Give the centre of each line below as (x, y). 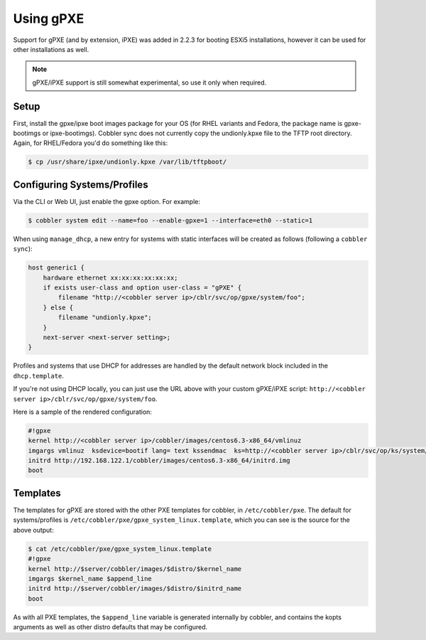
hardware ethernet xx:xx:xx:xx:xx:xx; (110, 278)
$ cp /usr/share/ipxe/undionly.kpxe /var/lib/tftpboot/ (127, 162)
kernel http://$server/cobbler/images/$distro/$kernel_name (135, 569)
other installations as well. (51, 49)
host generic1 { (56, 268)
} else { (58, 307)
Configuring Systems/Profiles (81, 185)
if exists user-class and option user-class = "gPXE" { (142, 288)
